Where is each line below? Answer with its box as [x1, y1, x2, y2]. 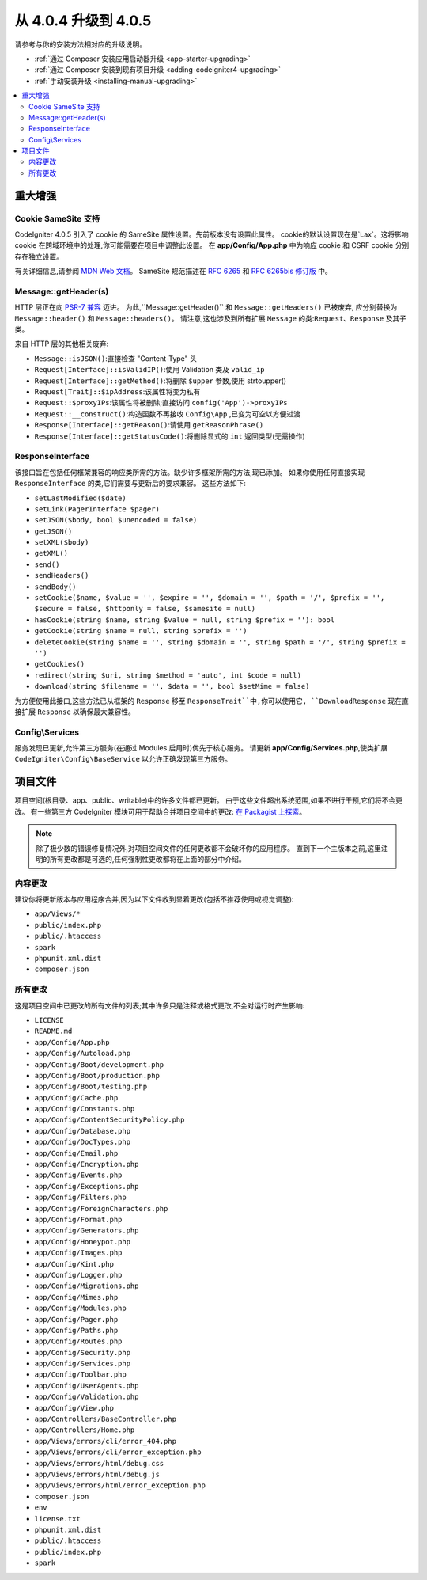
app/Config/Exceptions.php [34, 1182, 139, 1191]
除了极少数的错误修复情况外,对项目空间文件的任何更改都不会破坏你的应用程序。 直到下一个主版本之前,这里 [36, 843, 382, 853]
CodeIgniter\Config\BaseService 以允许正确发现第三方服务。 [14, 754, 232, 764]
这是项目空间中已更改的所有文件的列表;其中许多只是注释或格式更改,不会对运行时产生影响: [14, 1001, 305, 1010]
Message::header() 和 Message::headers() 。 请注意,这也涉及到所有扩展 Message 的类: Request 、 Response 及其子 [14, 313, 407, 323]
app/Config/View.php [34, 1403, 115, 1412]
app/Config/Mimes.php [34, 1293, 119, 1301]
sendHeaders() [34, 571, 89, 580]
